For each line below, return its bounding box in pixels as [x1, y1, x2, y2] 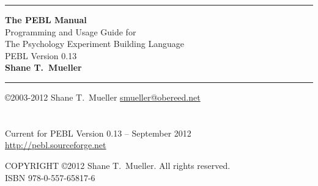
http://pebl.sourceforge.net [5, 138, 106, 151]
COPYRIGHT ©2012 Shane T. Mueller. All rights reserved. [5, 159, 231, 171]
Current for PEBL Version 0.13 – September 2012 [5, 126, 191, 139]
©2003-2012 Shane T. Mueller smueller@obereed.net [5, 90, 201, 103]
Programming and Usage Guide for [5, 25, 136, 38]
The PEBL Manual [5, 13, 87, 26]
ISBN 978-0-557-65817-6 [5, 171, 95, 184]
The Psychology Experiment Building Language [5, 37, 184, 50]
